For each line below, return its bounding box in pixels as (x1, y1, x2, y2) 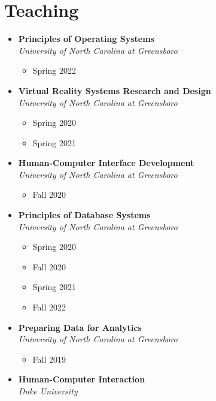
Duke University (18, 385, 78, 397)
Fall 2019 (32, 352, 66, 365)
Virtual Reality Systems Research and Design (18, 84, 211, 97)
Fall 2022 (32, 301, 66, 313)
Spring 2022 (32, 64, 76, 77)
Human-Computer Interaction (18, 373, 145, 385)
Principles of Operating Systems (18, 32, 154, 45)
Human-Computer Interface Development (18, 156, 194, 169)
